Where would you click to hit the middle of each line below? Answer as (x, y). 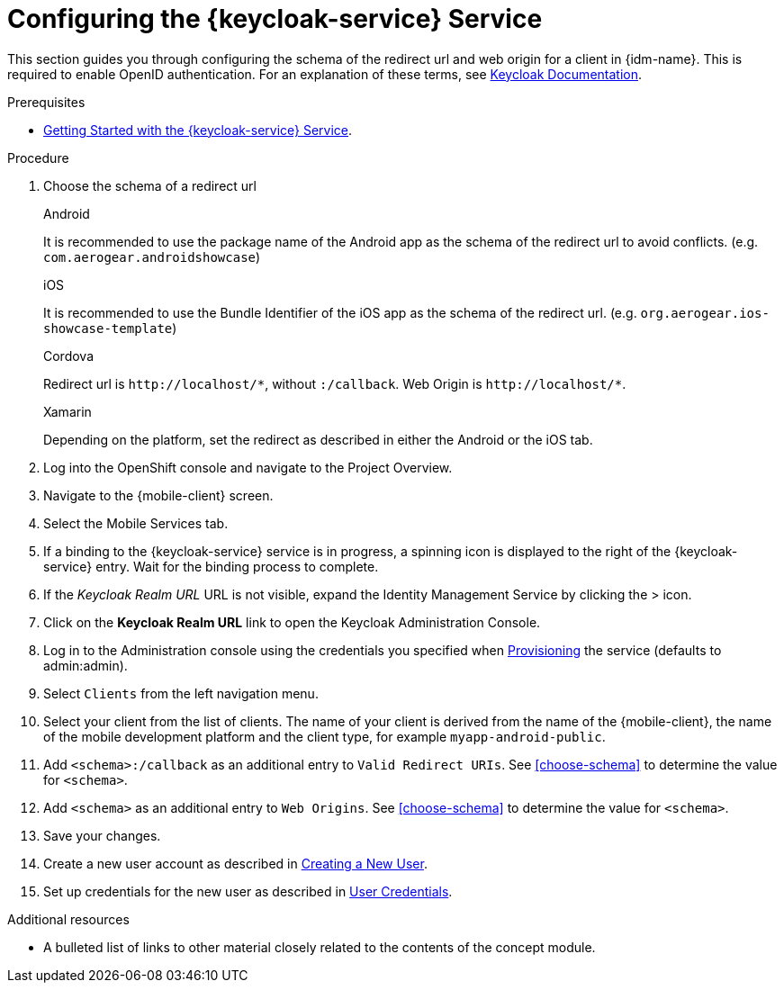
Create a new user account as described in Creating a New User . (235, 863)
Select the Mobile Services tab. (136, 523)
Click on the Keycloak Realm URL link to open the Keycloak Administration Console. (292, 622)
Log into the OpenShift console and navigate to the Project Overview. (248, 467)
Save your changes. (102, 835)
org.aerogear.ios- (705, 313)
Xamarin (68, 411)
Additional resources (68, 919)
